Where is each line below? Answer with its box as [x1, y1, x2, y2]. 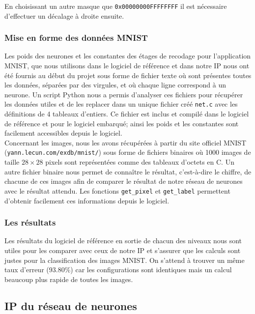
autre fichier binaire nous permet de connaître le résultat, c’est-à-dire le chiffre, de [4, 166, 252, 176]
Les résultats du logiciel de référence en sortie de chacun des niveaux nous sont [4, 235, 242, 246]
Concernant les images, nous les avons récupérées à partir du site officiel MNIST [4, 137, 247, 147]
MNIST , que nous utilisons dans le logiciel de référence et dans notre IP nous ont [4, 60, 250, 71]
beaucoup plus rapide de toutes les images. [4, 274, 133, 284]
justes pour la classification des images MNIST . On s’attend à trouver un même [4, 255, 245, 265]
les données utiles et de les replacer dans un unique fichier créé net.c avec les [4, 99, 238, 109]
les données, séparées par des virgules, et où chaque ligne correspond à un [4, 80, 227, 90]
